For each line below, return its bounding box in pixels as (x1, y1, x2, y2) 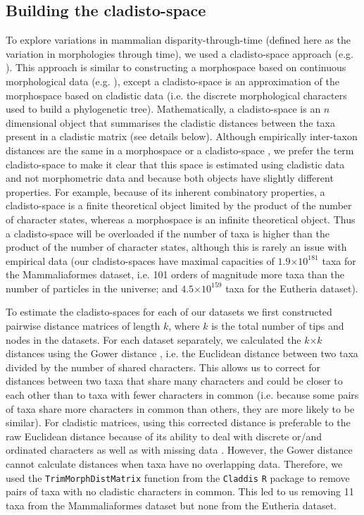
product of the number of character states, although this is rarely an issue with (6, 240, 347, 254)
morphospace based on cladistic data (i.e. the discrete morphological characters (6, 87, 347, 102)
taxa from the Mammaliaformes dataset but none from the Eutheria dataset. (6, 497, 337, 512)
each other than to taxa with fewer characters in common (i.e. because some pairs (6, 387, 359, 402)
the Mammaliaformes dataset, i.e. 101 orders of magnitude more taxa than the (6, 267, 345, 282)
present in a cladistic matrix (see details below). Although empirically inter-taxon (6, 129, 358, 144)
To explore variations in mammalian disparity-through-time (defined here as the (6, 32, 351, 47)
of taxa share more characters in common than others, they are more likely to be (6, 401, 355, 416)
